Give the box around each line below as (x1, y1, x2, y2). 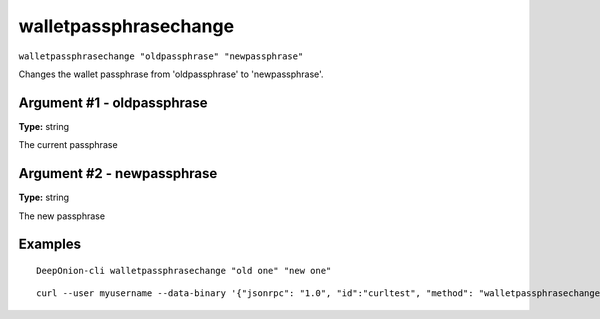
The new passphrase (18, 210, 105, 222)
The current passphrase (18, 139, 119, 151)
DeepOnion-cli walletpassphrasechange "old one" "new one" (36, 265, 332, 276)
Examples (18, 236, 82, 253)
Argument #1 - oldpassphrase (18, 94, 208, 111)
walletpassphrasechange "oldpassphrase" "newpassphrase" (18, 50, 304, 62)
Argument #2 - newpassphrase (18, 165, 218, 182)
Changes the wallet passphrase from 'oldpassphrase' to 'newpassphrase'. (18, 68, 324, 80)
